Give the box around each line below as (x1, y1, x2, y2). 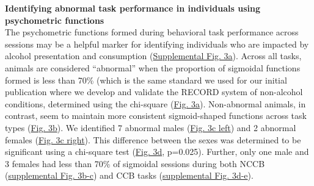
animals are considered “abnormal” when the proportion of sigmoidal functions (5, 61, 301, 74)
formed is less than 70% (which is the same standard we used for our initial (5, 73, 287, 86)
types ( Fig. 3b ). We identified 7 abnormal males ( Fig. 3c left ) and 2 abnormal (5, 121, 296, 134)
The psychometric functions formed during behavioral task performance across (5, 26, 299, 38)
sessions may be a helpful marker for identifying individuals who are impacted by (5, 37, 309, 50)
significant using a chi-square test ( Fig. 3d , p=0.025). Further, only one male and (5, 145, 309, 158)
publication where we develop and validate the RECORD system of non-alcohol (5, 85, 303, 98)
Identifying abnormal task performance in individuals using (5, 2, 260, 14)
